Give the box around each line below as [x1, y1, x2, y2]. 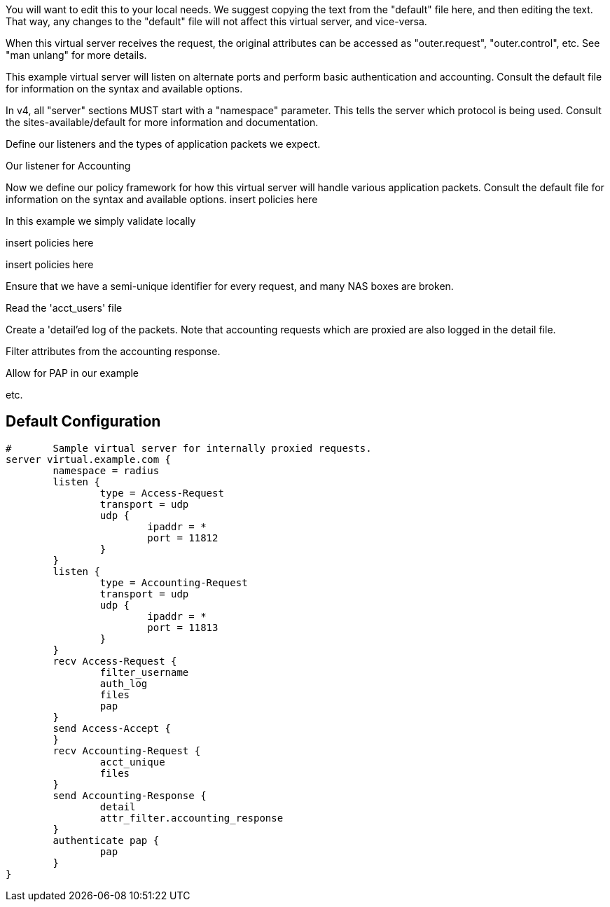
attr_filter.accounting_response [99, 812, 284, 824]
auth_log [99, 677, 148, 689]
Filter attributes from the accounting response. [6, 345, 221, 357]
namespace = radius [53, 464, 160, 476]
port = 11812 [147, 532, 219, 543]
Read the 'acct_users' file [6, 302, 123, 314]
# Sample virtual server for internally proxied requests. [6, 442, 372, 454]
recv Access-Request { [53, 655, 177, 667]
